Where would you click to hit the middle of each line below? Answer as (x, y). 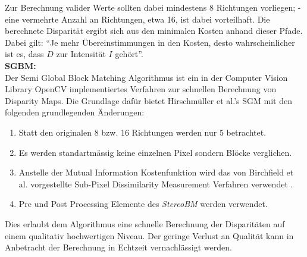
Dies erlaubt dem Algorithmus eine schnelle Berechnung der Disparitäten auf (145, 223)
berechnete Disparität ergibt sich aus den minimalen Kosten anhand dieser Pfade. (154, 31)
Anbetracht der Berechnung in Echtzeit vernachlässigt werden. (118, 247)
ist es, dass (24, 54)
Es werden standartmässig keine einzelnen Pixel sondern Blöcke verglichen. (155, 152)
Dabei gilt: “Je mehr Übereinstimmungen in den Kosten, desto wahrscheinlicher (150, 42)
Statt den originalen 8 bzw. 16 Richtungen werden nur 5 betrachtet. (142, 132)
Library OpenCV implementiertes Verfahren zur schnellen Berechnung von (141, 89)
